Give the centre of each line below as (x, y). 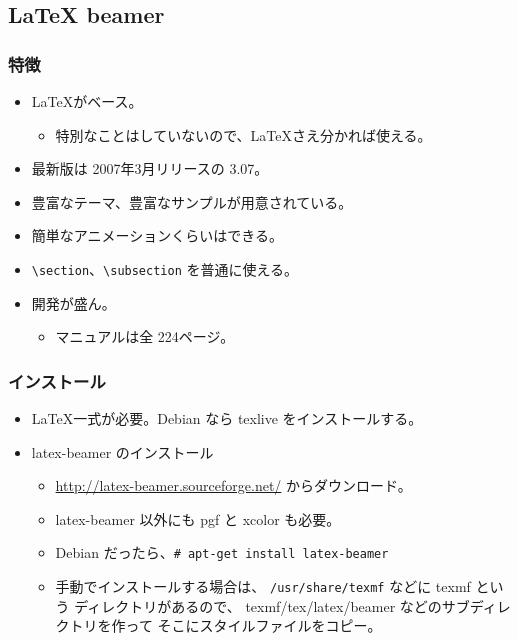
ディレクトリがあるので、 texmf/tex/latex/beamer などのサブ (272, 605)
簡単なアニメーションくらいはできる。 (157, 235)
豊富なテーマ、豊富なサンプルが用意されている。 (192, 201)
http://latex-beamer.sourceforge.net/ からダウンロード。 (233, 485)
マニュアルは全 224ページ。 (145, 336)
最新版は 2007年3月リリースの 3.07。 (150, 168)
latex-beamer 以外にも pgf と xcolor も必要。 (198, 518)
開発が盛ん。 (73, 302)
